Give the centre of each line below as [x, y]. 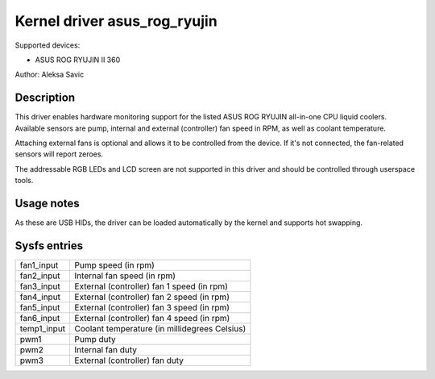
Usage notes [47, 203]
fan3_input [40, 286]
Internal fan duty [106, 350]
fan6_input [40, 318]
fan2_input [40, 276]
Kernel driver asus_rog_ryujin [116, 21]
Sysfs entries [49, 246]
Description [45, 98]
